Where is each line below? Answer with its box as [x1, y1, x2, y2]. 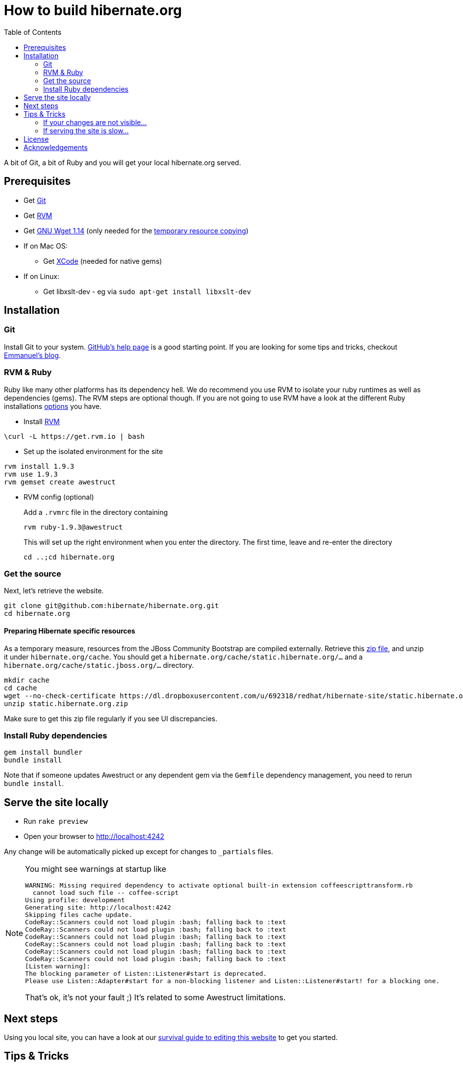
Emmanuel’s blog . [4, 351, 61, 359]
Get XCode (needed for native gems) [43, 256, 162, 265]
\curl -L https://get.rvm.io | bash [4, 432, 145, 440]
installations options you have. [4, 402, 102, 410]
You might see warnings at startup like [25, 864, 166, 874]
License [24, 134, 49, 143]
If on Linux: [24, 272, 60, 280]
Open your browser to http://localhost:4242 [24, 832, 164, 841]
